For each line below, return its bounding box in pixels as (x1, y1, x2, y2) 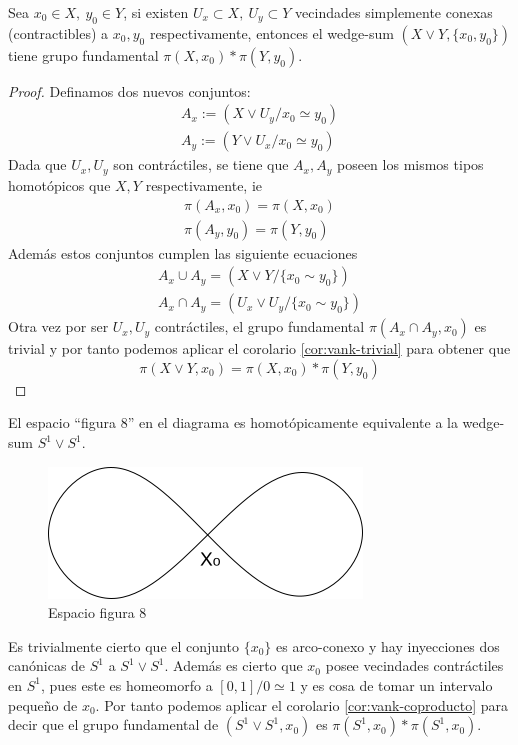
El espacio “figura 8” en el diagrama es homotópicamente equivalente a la (8, 412, 458, 433)
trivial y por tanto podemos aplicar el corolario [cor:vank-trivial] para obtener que (8, 338, 511, 359)
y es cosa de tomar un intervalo (300, 674, 493, 695)
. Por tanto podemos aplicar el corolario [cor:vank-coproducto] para (95, 694, 509, 715)
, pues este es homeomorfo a (40, 674, 213, 695)
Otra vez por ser (8, 316, 109, 337)
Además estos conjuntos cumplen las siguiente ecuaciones (8, 242, 358, 263)
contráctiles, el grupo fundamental (154, 316, 365, 337)
